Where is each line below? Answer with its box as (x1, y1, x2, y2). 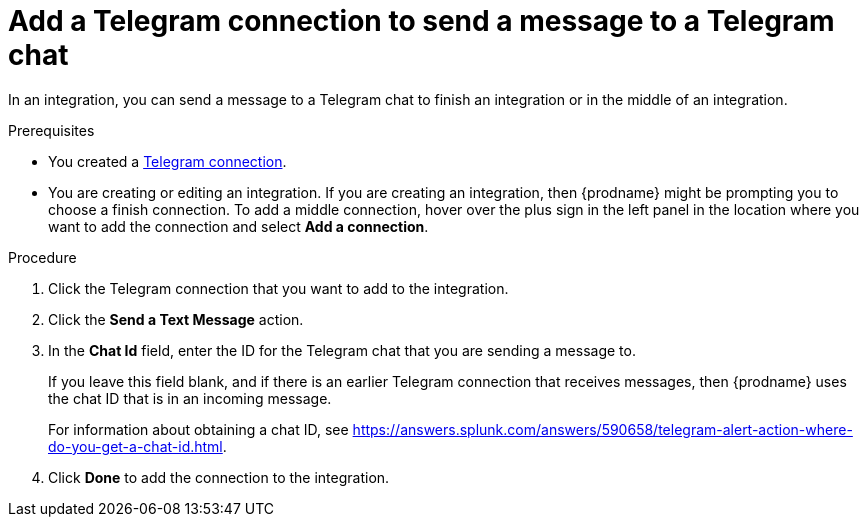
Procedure (8, 248, 77, 266)
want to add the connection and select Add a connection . (48, 217, 429, 235)
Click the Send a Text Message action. (48, 310, 304, 328)
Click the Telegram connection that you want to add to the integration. (48, 279, 509, 297)
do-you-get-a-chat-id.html (48, 437, 223, 455)
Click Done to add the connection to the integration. (48, 468, 390, 486)
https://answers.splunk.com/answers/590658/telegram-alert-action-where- (352, 420, 853, 438)
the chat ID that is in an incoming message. (48, 389, 332, 407)
